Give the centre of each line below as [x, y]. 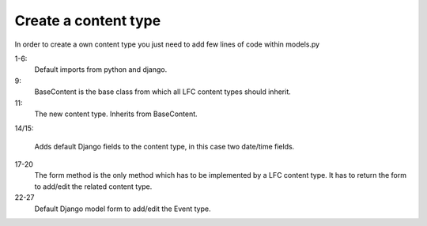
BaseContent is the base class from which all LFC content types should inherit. [163, 92]
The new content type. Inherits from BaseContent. [116, 114]
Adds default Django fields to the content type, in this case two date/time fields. [164, 146]
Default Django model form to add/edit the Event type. [123, 209]
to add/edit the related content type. [93, 186]
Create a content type [88, 21]
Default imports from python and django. [101, 70]
